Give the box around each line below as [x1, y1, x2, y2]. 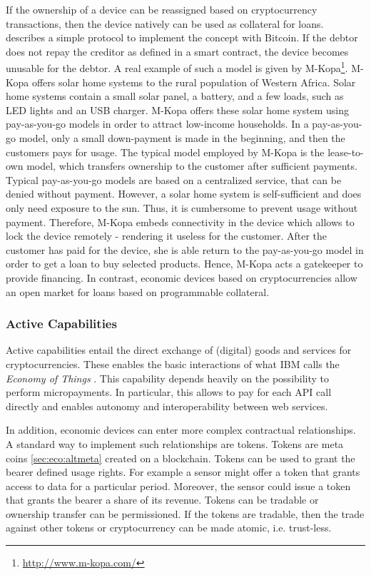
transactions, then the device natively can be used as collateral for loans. [6, 16, 324, 31]
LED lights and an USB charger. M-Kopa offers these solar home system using [6, 102, 349, 117]
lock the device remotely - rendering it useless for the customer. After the [6, 228, 327, 243]
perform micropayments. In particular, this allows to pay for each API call [6, 385, 332, 400]
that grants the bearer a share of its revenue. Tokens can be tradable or [6, 492, 319, 507]
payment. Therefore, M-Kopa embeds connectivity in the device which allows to [6, 214, 355, 229]
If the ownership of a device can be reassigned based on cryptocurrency [6, 2, 317, 16]
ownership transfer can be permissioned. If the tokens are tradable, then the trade [6, 506, 365, 521]
